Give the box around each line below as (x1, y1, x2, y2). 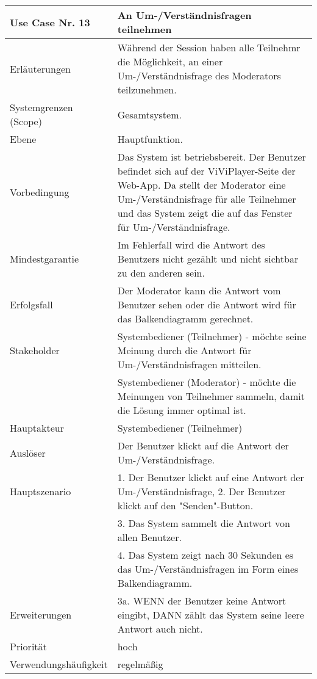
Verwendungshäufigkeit (10, 657, 108, 671)
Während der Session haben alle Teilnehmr (117, 40, 301, 54)
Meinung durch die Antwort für (117, 343, 252, 357)
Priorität (10, 639, 47, 653)
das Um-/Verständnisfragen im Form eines (117, 562, 299, 576)
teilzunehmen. (117, 82, 177, 96)
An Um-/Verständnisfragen (117, 8, 252, 22)
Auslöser (10, 445, 46, 460)
